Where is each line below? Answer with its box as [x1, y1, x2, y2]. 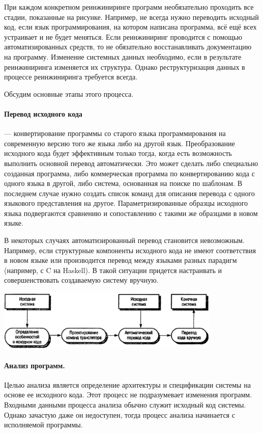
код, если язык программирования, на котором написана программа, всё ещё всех [4, 21, 257, 32]
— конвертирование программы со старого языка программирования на [4, 128, 226, 139]
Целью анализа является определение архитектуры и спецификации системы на [4, 379, 251, 390]
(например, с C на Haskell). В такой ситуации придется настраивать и [4, 264, 222, 275]
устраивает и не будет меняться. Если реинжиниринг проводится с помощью [4, 31, 242, 42]
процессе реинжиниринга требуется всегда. [4, 71, 138, 82]
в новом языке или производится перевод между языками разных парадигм [4, 255, 237, 265]
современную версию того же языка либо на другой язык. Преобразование [4, 138, 235, 148]
